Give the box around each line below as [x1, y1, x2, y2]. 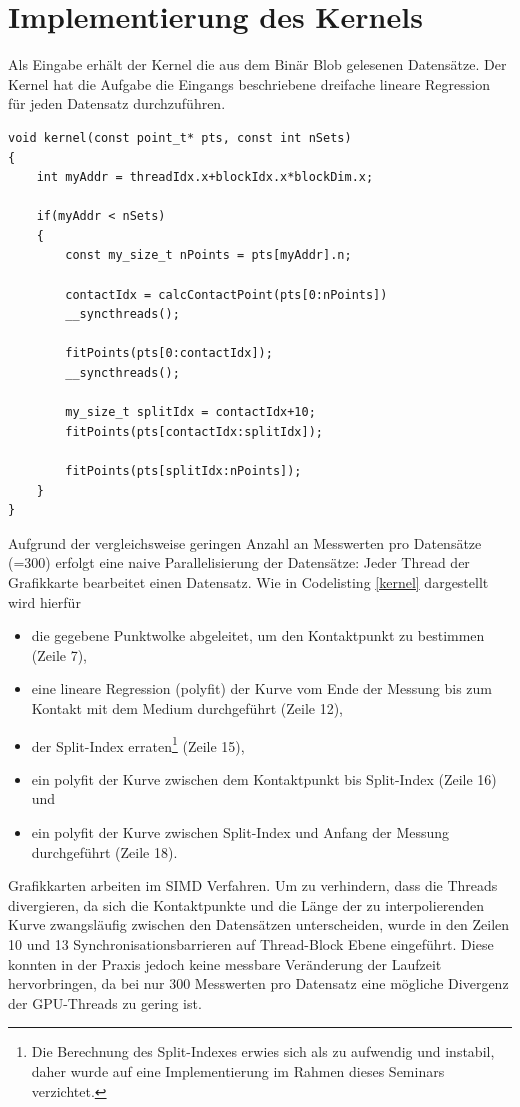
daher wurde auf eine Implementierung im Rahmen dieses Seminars [31, 1060, 445, 1081]
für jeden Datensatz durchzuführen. [8, 93, 226, 114]
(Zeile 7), [31, 644, 88, 665]
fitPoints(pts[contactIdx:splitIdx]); [65, 424, 323, 439]
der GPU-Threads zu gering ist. [8, 992, 202, 1013]
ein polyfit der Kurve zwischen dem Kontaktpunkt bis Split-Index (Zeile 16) [31, 768, 497, 789]
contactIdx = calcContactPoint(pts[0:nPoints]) [65, 287, 388, 302]
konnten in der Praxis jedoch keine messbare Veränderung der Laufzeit [8, 953, 442, 974]
